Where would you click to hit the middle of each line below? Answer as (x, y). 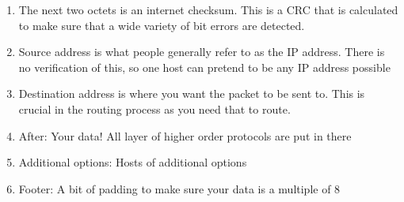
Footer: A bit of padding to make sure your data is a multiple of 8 (179, 188)
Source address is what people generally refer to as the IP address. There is (202, 52)
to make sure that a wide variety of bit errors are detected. (162, 25)
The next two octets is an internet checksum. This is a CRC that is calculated (208, 9)
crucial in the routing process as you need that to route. (154, 108)
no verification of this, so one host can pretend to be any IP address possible (204, 67)
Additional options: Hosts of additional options (133, 162)
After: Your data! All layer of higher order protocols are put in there (185, 135)
